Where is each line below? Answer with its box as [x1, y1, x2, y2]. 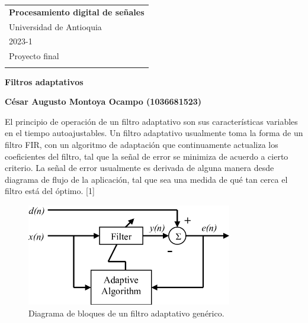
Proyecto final [9, 50, 59, 62]
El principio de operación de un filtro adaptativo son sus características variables [5, 115, 298, 127]
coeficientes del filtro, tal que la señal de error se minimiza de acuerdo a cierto [5, 150, 288, 162]
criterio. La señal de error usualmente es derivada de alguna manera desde [5, 161, 274, 174]
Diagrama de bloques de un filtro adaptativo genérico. [28, 306, 224, 319]
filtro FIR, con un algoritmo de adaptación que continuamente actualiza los [5, 138, 278, 150]
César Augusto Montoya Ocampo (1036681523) [5, 95, 202, 108]
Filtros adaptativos [5, 75, 84, 88]
